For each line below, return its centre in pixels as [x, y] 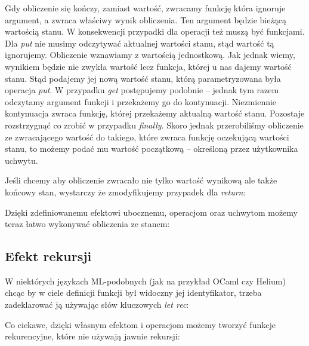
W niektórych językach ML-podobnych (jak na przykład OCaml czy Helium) [145, 281]
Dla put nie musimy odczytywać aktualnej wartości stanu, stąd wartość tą [140, 43]
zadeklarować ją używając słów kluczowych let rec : [97, 304]
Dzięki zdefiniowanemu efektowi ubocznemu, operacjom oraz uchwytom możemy [151, 212]
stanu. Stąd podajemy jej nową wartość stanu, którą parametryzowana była [143, 78]
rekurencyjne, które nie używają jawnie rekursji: [92, 336]
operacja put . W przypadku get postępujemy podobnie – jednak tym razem [142, 90]
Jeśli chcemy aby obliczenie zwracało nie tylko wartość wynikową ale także [141, 180]
